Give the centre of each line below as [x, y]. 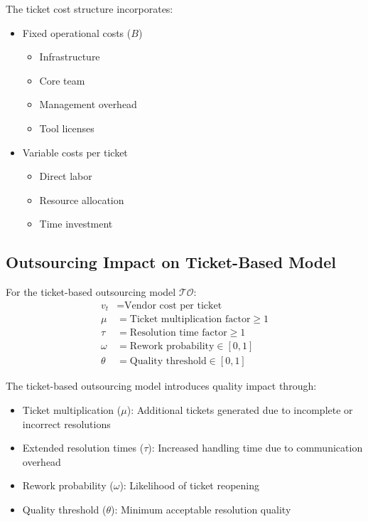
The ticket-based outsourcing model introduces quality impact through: [161, 386]
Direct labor [66, 176]
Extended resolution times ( [83, 448]
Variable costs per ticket [75, 152]
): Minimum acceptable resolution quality [201, 509]
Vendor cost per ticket [173, 305]
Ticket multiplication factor [190, 320]
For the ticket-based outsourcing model [91, 292]
